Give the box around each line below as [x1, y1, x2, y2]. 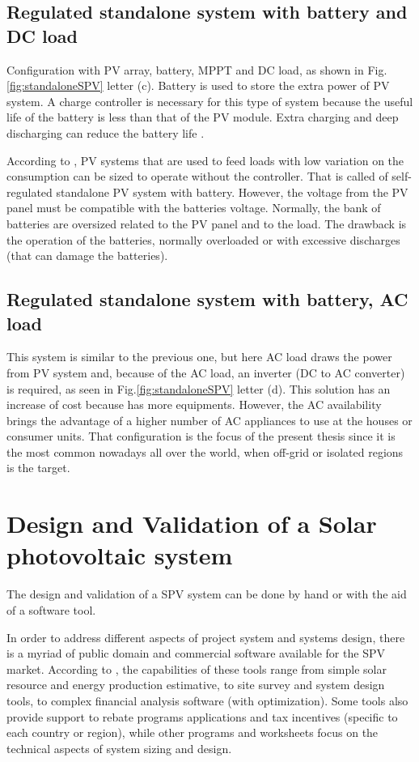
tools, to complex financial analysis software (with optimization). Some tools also [6, 692, 408, 709]
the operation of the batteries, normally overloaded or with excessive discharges [6, 231, 400, 248]
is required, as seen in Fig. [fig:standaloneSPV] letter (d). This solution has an [6, 380, 391, 397]
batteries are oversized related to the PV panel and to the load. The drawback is [6, 215, 407, 232]
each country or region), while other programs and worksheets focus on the [6, 724, 379, 741]
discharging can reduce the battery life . [6, 124, 205, 141]
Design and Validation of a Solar [6, 507, 377, 540]
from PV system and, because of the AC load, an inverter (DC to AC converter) [6, 364, 405, 381]
